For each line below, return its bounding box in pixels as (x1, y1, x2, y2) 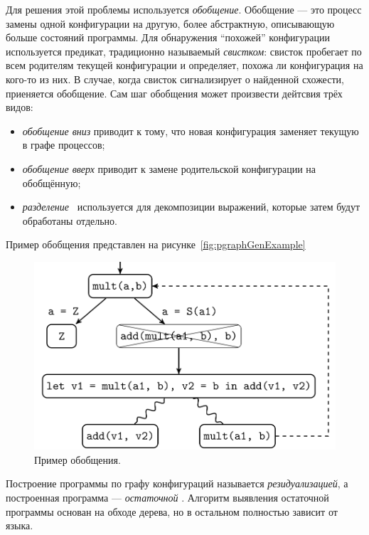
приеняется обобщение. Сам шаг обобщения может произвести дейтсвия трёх (6, 85, 343, 100)
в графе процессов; (22, 137, 105, 152)
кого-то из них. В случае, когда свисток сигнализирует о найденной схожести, (6, 71, 344, 86)
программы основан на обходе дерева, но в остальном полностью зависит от (6, 504, 338, 519)
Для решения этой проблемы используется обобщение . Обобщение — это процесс (6, 2, 362, 16)
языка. (6, 518, 33, 533)
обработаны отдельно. (22, 213, 117, 228)
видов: (6, 100, 33, 115)
